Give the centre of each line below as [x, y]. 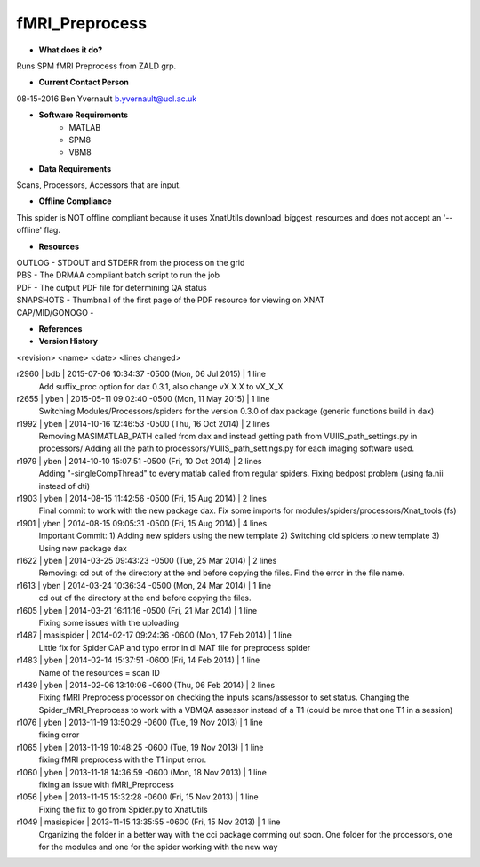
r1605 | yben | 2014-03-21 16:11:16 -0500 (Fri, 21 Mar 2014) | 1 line [137, 610]
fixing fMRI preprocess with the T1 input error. [123, 759]
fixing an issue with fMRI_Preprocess [107, 785]
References [60, 328]
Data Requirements [75, 168]
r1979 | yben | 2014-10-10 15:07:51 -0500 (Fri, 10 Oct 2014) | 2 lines [139, 461]
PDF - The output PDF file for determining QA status [112, 287]
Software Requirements [84, 115]
